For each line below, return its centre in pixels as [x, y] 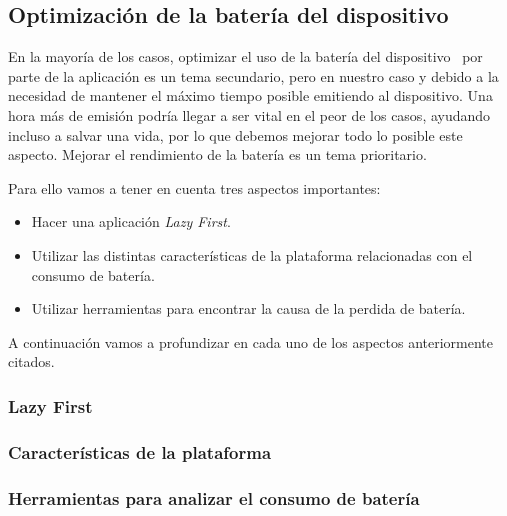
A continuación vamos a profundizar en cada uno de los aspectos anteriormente [250, 341]
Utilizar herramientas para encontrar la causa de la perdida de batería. [248, 308]
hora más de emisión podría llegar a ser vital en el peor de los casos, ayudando [249, 114]
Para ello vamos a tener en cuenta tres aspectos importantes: [194, 187]
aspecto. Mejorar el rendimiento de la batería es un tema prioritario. [217, 154]
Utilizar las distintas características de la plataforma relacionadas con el [252, 254]
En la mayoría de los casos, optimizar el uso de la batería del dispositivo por [245, 56]
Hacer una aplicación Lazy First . [131, 221]
